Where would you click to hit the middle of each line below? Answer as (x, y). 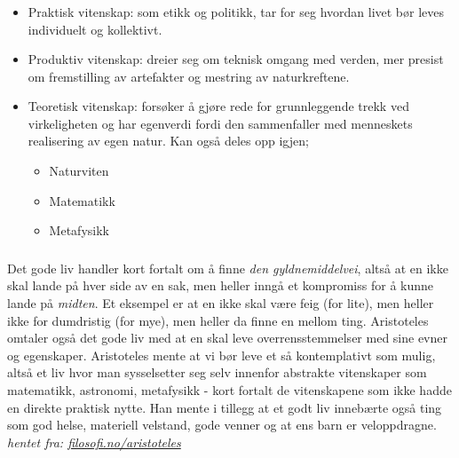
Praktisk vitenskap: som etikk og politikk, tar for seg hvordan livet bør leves (236, 11)
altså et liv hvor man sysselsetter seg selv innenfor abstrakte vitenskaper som (217, 372)
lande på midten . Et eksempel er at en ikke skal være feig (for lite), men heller (221, 302)
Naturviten (79, 171)
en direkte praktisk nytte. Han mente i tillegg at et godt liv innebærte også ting (225, 407)
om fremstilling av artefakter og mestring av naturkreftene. (189, 76)
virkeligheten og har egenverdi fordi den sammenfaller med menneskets (220, 123)
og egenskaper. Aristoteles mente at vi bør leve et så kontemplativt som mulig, (222, 355)
